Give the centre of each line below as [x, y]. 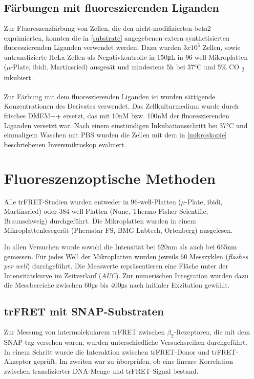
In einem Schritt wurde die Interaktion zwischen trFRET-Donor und [107, 351]
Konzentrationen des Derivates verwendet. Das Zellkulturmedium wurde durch [121, 106]
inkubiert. [19, 77]
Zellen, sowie [222, 47]
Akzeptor [18, 361]
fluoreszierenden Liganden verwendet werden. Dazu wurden [93, 47]
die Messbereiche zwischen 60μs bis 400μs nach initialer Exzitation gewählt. [117, 285]
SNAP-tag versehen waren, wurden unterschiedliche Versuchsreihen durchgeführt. [126, 342]
